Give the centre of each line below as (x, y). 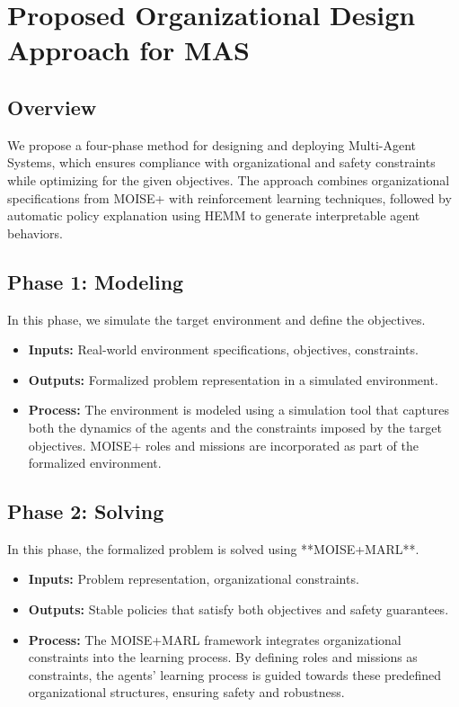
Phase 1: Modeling (96, 281)
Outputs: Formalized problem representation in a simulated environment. (233, 379)
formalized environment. (95, 463)
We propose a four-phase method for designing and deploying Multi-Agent (212, 144)
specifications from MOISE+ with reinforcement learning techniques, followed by (229, 197)
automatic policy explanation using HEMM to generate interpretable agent (214, 215)
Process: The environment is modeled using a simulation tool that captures (238, 410)
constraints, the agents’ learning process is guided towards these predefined (235, 674)
